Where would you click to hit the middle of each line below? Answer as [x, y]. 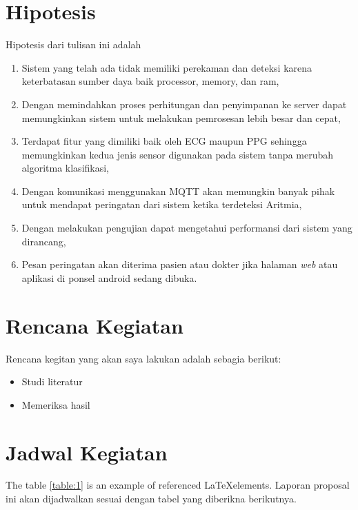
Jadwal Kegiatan [87, 452]
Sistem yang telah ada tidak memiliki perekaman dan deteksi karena [167, 67]
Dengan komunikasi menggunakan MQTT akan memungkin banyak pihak [178, 191]
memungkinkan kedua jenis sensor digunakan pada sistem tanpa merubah [178, 154]
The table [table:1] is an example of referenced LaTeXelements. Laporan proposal [178, 485]
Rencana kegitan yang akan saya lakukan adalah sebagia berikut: [143, 358]
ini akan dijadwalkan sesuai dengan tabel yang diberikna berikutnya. [151, 499]
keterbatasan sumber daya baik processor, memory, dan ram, [150, 81]
